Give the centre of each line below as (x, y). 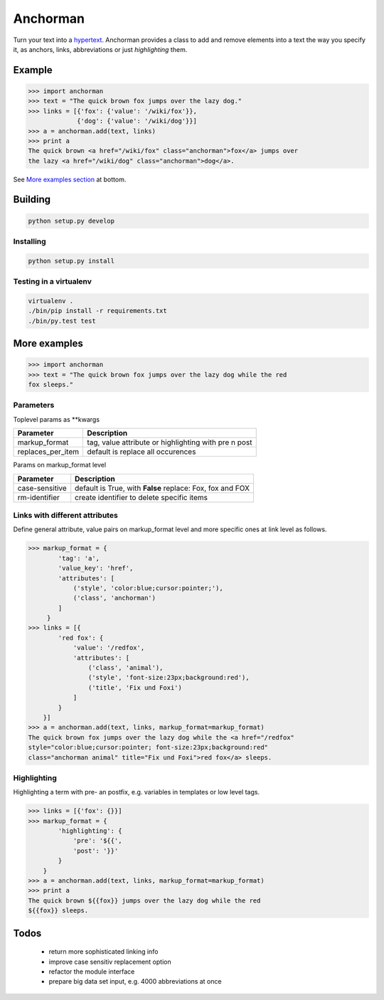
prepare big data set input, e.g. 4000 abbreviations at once (135, 982)
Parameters (34, 405)
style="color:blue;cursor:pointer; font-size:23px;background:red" (148, 748)
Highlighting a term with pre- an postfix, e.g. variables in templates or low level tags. (136, 792)
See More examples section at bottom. (70, 179)
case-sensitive (42, 488)
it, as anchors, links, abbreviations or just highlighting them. (100, 49)
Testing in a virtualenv (53, 282)
